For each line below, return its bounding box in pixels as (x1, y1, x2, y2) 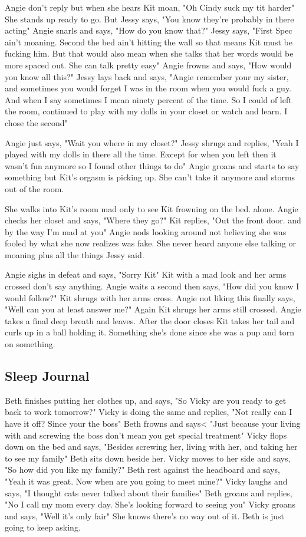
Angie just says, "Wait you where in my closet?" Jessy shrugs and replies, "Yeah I (5, 136, 299, 149)
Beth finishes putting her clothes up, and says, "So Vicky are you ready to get (5, 394, 287, 406)
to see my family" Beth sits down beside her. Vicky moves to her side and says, (5, 452, 291, 464)
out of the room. (5, 182, 64, 195)
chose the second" (5, 116, 68, 129)
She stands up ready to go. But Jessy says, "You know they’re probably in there (5, 12, 294, 25)
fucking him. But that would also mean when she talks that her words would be (5, 47, 294, 60)
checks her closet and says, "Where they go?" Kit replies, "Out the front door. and (5, 214, 301, 226)
